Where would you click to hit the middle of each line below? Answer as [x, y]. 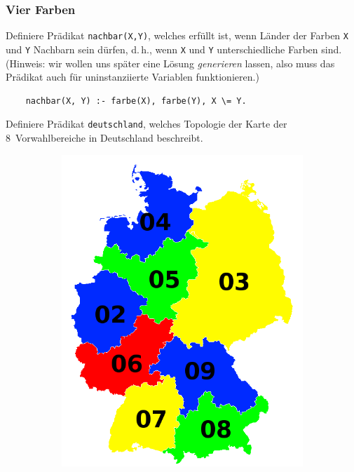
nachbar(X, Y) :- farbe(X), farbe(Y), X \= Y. [136, 101]
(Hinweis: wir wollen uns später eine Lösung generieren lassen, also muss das [170, 63]
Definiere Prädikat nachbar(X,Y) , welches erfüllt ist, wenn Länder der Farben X [177, 35]
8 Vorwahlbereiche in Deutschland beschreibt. [104, 137]
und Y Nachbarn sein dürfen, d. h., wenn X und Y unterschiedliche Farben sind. [174, 49]
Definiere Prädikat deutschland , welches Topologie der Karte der [147, 124]
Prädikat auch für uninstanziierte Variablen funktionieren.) [132, 77]
